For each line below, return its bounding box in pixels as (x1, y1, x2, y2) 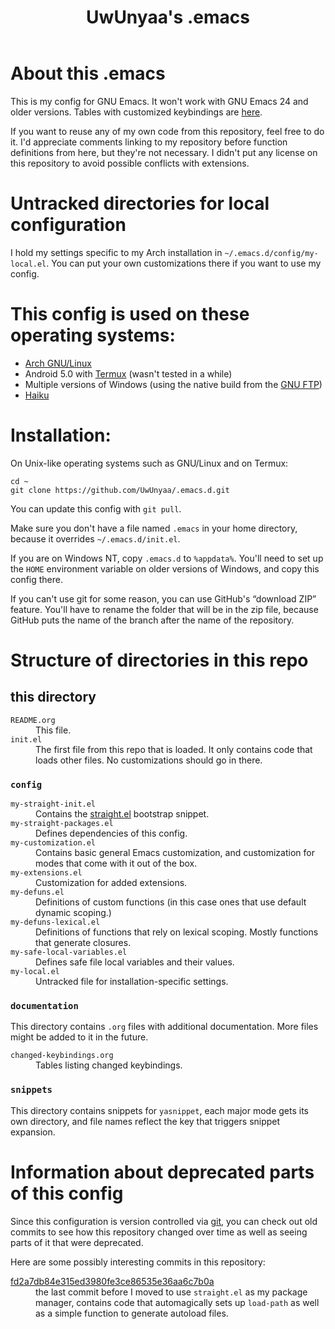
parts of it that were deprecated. (10, 1236, 144, 1248)
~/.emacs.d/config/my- (224, 248, 319, 258)
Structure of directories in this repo (10, 649, 309, 671)
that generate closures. (35, 937, 132, 949)
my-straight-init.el (10, 799, 97, 810)
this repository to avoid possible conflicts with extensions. (10, 157, 250, 169)
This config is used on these (10, 303, 250, 326)
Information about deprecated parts (10, 1161, 315, 1183)
